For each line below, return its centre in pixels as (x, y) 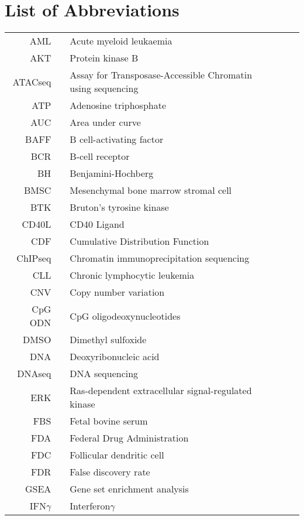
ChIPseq (34, 258)
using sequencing (104, 88)
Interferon (90, 506)
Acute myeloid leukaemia (121, 41)
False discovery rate (110, 472)
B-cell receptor (100, 156)
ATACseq (32, 81)
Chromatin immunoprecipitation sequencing (160, 258)
